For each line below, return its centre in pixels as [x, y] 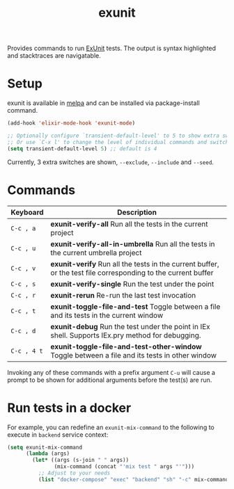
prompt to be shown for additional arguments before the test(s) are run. [110, 380]
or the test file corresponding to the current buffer [132, 273]
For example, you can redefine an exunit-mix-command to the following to [111, 427]
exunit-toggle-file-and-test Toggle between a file [135, 306]
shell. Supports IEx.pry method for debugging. [126, 335]
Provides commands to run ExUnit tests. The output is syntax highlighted [112, 48]
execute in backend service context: [58, 434]
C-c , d [23, 331]
